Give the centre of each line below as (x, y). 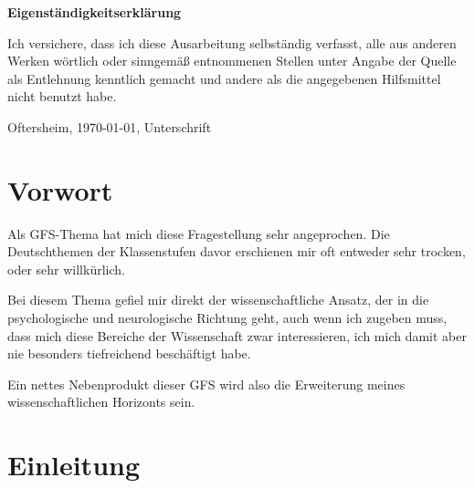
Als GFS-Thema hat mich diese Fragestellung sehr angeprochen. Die (199, 233)
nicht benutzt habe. (62, 96)
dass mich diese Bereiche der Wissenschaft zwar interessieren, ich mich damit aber (237, 335)
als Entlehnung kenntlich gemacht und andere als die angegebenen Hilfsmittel (224, 78)
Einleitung (74, 465)
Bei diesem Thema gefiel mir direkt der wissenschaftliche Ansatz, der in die (218, 300)
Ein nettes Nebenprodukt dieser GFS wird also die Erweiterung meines (206, 384)
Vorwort (60, 189)
